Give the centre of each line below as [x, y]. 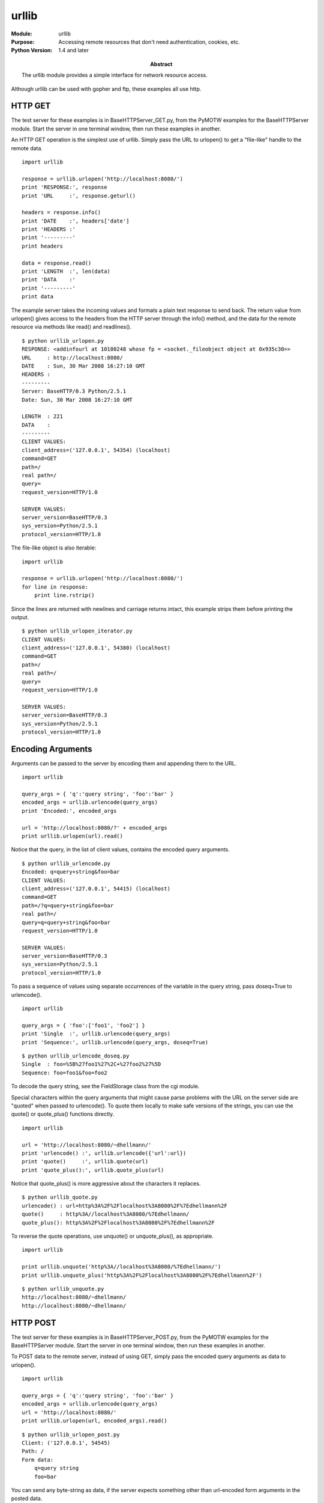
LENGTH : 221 [42, 417]
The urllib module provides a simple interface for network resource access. [115, 75]
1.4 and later [74, 51]
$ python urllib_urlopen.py [63, 341]
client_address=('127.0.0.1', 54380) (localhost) [96, 648]
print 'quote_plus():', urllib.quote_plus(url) [93, 1170]
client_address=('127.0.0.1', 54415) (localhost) [96, 889]
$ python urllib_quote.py [60, 1197]
